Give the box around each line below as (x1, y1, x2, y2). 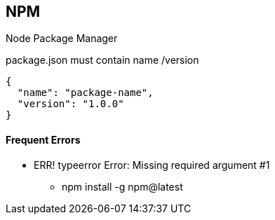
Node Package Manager (6, 32, 118, 45)
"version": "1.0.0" (17, 98, 124, 110)
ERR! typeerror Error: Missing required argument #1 (34, 158, 270, 171)
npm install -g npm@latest (62, 180, 183, 193)
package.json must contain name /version (6, 54, 199, 67)
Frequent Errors (6, 134, 81, 146)
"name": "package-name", (17, 87, 154, 99)
